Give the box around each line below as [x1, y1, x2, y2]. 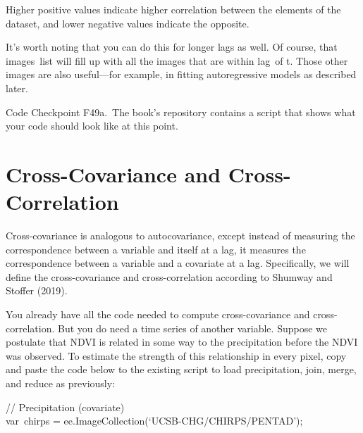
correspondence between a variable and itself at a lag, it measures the [6, 241, 306, 256]
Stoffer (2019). [6, 283, 68, 298]
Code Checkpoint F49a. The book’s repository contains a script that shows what [6, 104, 356, 119]
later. [6, 80, 28, 95]
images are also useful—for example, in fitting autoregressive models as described [6, 67, 357, 82]
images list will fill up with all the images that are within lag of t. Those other [6, 53, 348, 68]
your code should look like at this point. [6, 118, 178, 133]
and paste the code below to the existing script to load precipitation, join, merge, [6, 362, 357, 377]
